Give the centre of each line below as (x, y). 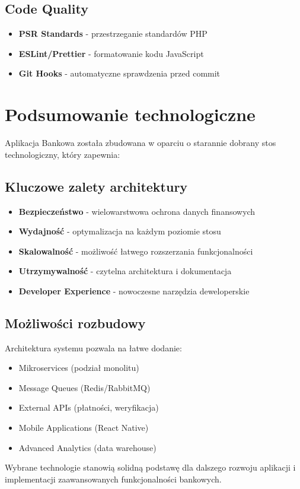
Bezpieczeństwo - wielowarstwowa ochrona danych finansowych (137, 211)
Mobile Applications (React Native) (84, 428)
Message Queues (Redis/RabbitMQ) (84, 387)
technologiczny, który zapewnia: (63, 154)
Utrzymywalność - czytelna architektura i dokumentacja (125, 271)
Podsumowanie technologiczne (130, 114)
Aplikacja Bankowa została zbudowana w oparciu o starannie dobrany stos (141, 143)
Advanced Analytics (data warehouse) (87, 447)
